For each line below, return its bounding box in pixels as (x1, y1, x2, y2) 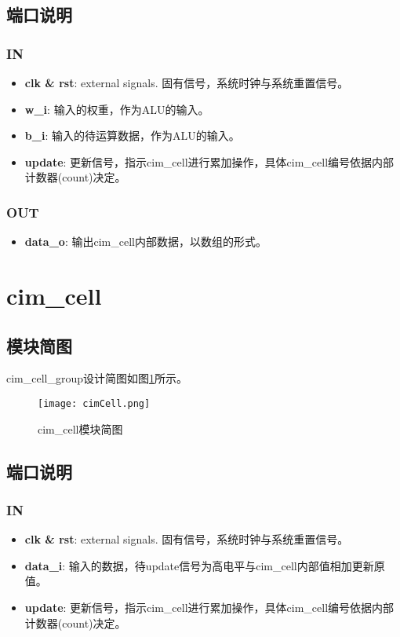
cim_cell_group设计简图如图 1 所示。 (6, 370, 188, 386)
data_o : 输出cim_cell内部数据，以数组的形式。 (24, 233, 267, 250)
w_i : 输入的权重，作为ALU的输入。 (24, 101, 209, 117)
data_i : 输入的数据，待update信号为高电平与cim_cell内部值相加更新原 (24, 557, 385, 573)
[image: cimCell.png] (38, 397, 151, 409)
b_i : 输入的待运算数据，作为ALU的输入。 (24, 127, 240, 144)
